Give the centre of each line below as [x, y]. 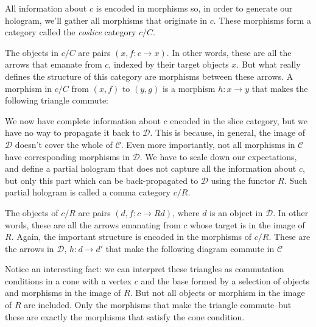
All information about [46, 8]
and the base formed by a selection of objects [225, 280]
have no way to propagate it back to [72, 132]
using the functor [243, 180]
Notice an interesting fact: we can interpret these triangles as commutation [145, 269]
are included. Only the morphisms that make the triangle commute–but [158, 305]
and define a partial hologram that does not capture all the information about [151, 168]
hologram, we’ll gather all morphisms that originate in [106, 20]
